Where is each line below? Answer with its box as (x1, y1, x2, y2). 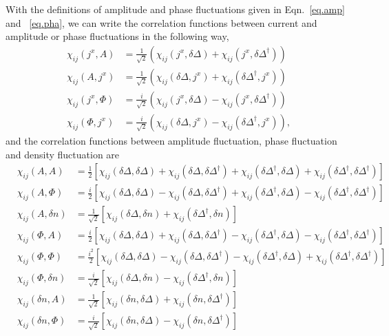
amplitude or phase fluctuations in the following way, (6, 29, 229, 43)
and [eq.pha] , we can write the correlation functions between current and (6, 15, 317, 30)
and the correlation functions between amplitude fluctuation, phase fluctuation (6, 133, 337, 147)
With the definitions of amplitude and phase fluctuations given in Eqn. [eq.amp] (6, 2, 345, 16)
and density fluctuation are (6, 147, 120, 161)
